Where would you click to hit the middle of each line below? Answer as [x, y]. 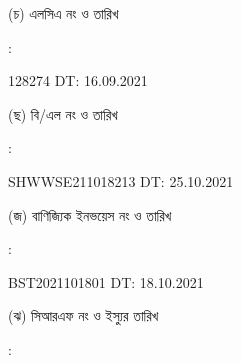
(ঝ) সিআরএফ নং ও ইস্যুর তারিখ [83, 315]
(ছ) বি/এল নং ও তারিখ [63, 113]
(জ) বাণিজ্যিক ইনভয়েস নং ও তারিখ [90, 214]
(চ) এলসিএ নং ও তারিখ [63, 13]
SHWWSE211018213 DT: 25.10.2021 [121, 180]
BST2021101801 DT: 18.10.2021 [106, 281]
